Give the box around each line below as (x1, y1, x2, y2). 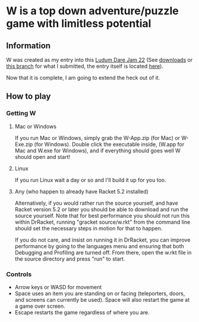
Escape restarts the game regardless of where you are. (14, 308, 150, 316)
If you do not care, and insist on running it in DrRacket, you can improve (14, 236, 191, 243)
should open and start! (14, 153, 71, 160)
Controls (6, 270, 32, 278)
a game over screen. (14, 302, 65, 310)
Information (6, 40, 51, 51)
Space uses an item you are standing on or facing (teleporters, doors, (14, 290, 185, 297)
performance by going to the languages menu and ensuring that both (14, 242, 184, 249)
